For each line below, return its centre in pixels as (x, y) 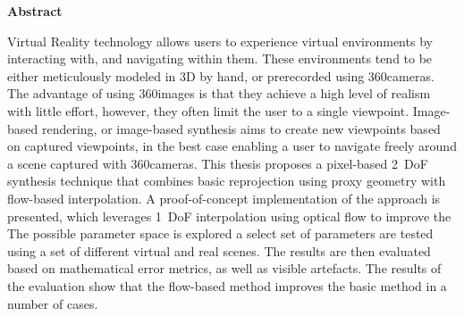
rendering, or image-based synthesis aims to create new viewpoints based (241, 128)
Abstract (35, 11)
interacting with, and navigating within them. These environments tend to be (220, 58)
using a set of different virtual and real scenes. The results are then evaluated (219, 250)
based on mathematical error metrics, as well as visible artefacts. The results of (224, 268)
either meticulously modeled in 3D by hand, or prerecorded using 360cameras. (221, 75)
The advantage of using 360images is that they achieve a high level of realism (219, 93)
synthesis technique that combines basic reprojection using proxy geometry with (227, 181)
